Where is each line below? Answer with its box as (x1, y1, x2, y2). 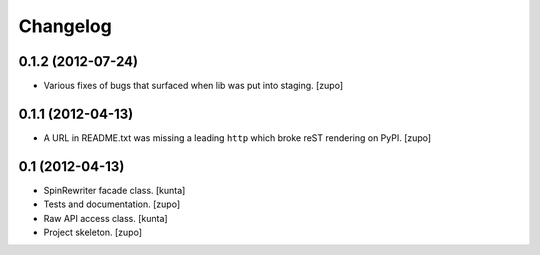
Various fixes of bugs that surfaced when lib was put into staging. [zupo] (43, 80, 344, 92)
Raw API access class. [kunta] (43, 212, 169, 224)
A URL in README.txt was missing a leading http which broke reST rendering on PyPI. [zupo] (43, 131, 432, 144)
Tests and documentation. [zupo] (43, 198, 180, 210)
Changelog (18, 15, 112, 37)
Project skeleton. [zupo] (43, 226, 143, 239)
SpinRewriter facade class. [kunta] (43, 184, 186, 196)
